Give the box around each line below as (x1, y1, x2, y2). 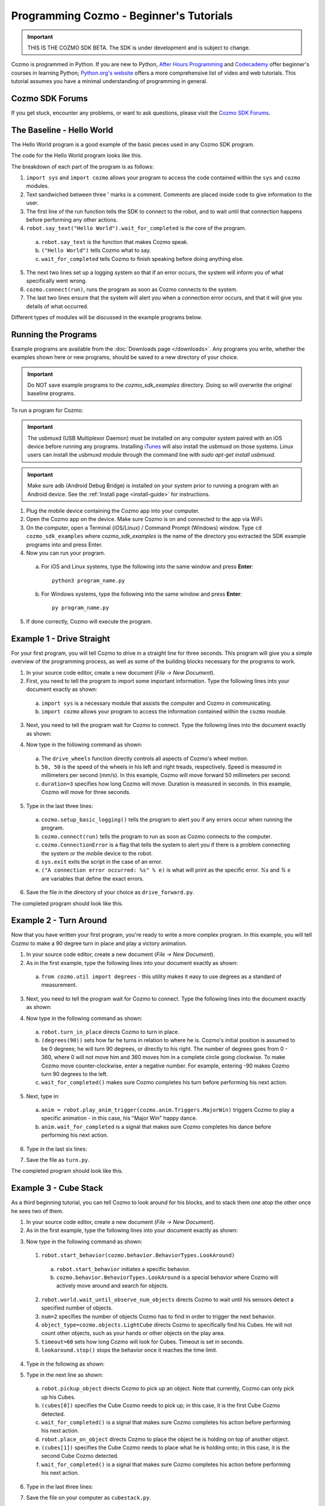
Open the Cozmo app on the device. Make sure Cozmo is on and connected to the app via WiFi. (26, 516, 264, 523)
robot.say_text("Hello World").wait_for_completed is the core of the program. (26, 225, 247, 232)
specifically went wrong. (26, 277, 87, 284)
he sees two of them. (11, 1207, 64, 1214)
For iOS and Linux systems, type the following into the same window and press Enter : (41, 563, 254, 570)
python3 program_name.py (52, 577, 125, 584)
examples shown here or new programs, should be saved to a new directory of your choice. (11, 354, 239, 361)
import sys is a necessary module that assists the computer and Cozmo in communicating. (41, 699, 272, 707)
